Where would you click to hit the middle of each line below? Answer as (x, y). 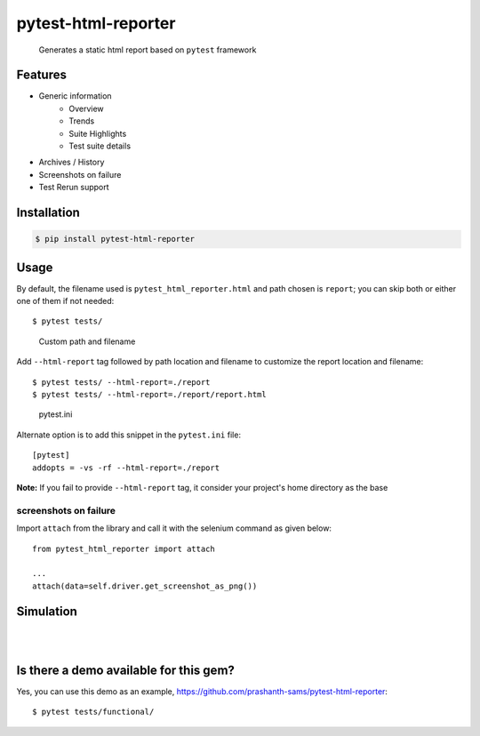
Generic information (75, 96)
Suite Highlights (98, 133)
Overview (86, 108)
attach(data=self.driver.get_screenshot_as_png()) (145, 586)
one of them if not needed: (65, 301)
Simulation (47, 611)
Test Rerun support (74, 188)
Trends (82, 121)
